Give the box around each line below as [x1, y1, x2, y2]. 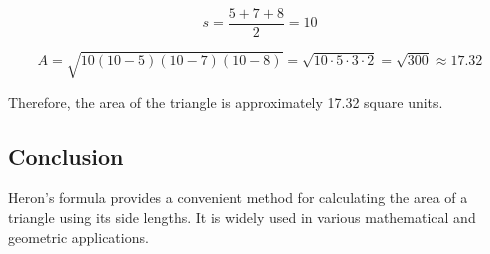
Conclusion [8, 140, 124, 171]
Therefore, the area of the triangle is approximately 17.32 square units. [8, 91, 443, 112]
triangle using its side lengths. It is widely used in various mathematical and [8, 207, 476, 227]
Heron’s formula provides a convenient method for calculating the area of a [8, 187, 468, 208]
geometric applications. [8, 226, 149, 247]
